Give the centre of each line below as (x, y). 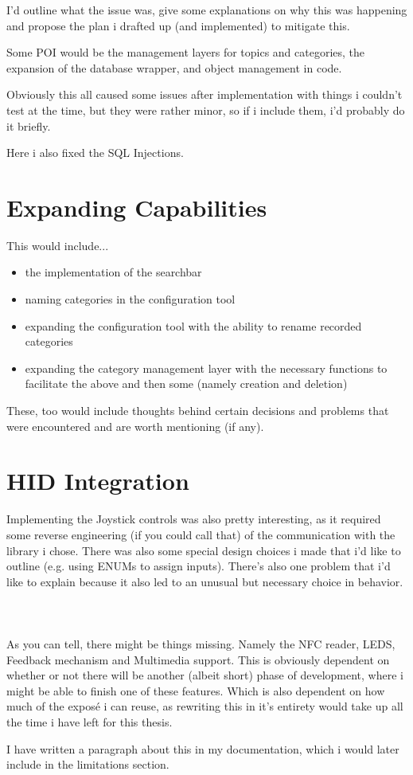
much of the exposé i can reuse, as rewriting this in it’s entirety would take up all (205, 706)
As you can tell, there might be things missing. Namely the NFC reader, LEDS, (201, 644)
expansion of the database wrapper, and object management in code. (174, 67)
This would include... (58, 245)
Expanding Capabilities (137, 207)
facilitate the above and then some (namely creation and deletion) (186, 384)
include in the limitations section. (88, 764)
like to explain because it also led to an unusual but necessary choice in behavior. (205, 581)
